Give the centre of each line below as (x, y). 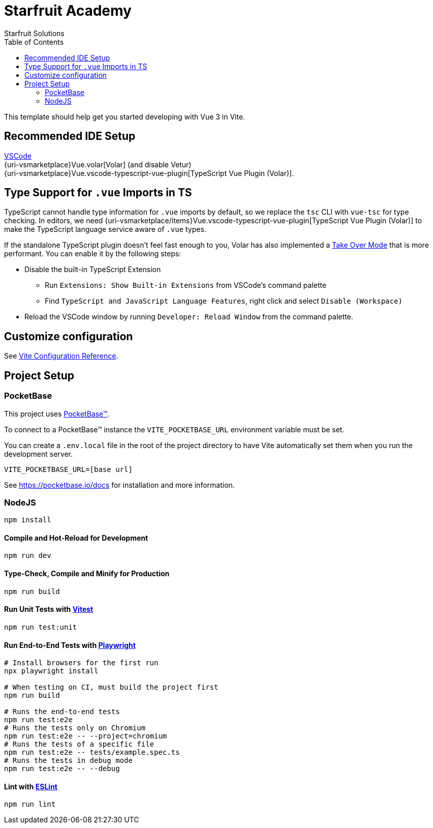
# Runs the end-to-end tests (62, 712)
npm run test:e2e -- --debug (62, 769)
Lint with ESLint (31, 786)
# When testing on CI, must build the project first (111, 687)
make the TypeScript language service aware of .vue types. (105, 229)
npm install (28, 520)
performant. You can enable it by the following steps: (93, 254)
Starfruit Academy (68, 11)
